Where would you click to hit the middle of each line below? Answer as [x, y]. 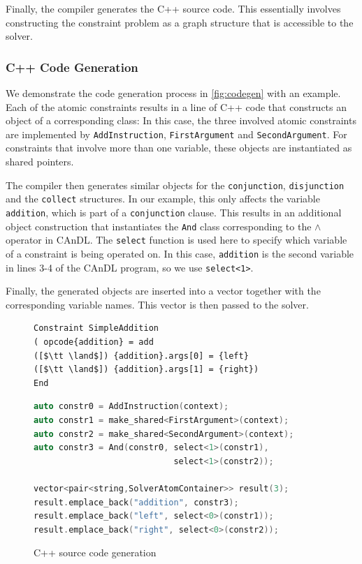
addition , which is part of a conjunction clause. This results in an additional [174, 212]
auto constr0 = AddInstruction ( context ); [131, 407]
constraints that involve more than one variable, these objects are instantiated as [179, 148]
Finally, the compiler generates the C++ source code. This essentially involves [173, 8]
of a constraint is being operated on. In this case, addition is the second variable [180, 253]
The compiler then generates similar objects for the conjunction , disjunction [175, 185]
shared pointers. [40, 162]
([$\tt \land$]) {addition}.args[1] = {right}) [146, 370]
